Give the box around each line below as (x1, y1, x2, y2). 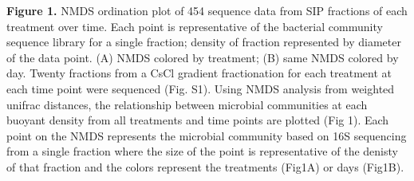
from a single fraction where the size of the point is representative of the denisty (6, 143, 398, 159)
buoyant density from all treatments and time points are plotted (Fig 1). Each (6, 112, 389, 128)
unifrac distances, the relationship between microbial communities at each (6, 96, 368, 112)
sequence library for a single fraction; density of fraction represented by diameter (6, 33, 401, 50)
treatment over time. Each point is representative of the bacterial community (6, 18, 383, 34)
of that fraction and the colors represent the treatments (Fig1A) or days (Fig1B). (6, 158, 404, 175)
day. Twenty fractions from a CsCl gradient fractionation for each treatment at (6, 65, 392, 81)
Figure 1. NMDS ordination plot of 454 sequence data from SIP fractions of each (6, 2, 408, 18)
